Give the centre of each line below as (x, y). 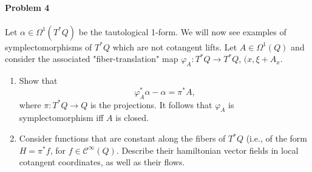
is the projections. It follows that (151, 104)
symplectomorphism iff (61, 118)
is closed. (132, 118)
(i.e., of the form (277, 138)
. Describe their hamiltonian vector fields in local (207, 150)
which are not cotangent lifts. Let (175, 46)
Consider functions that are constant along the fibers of (122, 138)
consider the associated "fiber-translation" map (92, 59)
